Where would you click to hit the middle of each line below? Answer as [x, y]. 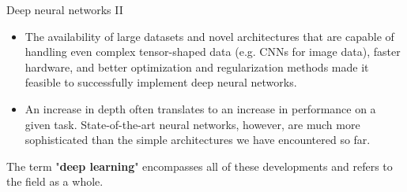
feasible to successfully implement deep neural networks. [161, 82]
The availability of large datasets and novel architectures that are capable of [209, 36]
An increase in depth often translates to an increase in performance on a [200, 108]
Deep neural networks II [65, 9]
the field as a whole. [55, 181]
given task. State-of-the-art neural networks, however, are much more [192, 124]
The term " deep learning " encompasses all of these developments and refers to [200, 166]
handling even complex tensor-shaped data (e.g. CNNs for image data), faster [213, 52]
